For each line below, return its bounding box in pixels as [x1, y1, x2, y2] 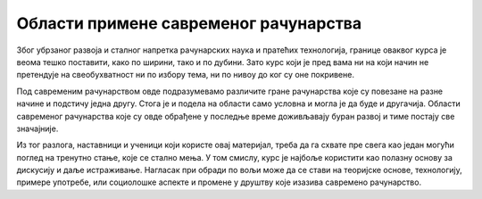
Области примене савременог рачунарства [16, 13, 362, 33]
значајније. [16, 123, 59, 134]
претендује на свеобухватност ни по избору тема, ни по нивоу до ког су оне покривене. [16, 70, 354, 80]
